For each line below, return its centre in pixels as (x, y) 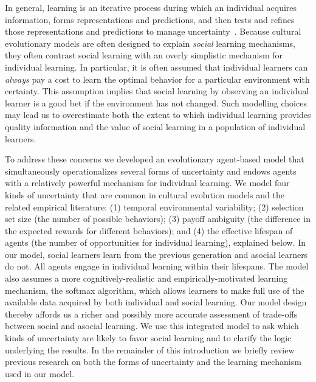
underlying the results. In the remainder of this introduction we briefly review (150, 349)
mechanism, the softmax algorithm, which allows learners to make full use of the (155, 290)
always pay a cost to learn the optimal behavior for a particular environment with (157, 79)
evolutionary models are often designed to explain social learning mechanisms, (150, 43)
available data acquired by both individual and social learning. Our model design (156, 302)
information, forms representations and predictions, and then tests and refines (150, 19)
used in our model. (40, 373)
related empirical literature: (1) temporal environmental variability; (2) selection (154, 207)
